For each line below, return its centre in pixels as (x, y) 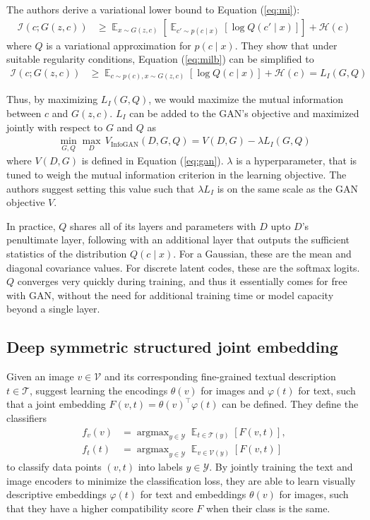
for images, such (314, 494)
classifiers (27, 417)
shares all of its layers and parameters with (163, 225)
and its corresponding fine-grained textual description (220, 376)
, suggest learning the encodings (99, 390)
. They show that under (286, 45)
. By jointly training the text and (281, 467)
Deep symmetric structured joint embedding (172, 347)
